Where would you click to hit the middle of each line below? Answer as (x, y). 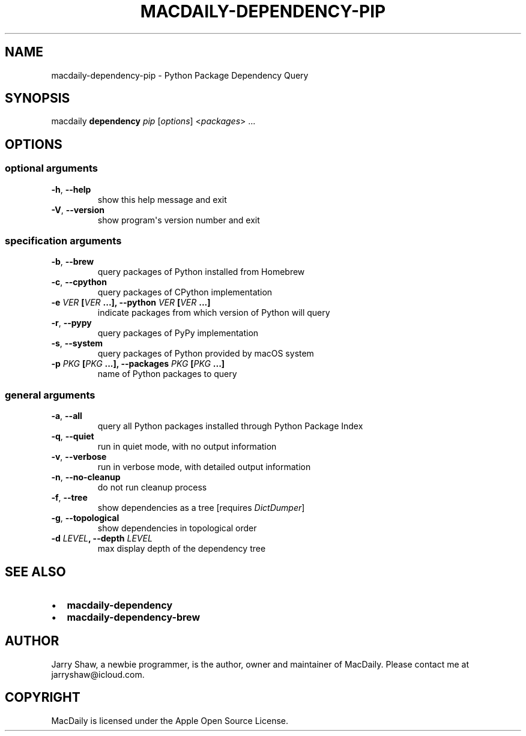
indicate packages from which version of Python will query (214, 313)
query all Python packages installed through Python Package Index (230, 426)
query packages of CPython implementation (185, 292)
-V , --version (78, 210)
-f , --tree (69, 498)
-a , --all (67, 416)
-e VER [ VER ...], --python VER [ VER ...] (131, 303)
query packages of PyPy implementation (178, 333)
